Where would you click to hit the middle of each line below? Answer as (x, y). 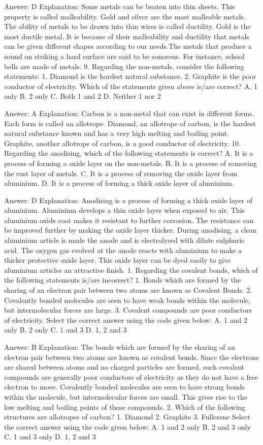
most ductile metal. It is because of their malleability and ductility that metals (127, 36)
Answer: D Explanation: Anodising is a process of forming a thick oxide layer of (128, 200)
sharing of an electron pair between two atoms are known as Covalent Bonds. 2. (128, 290)
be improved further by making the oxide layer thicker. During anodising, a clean (130, 230)
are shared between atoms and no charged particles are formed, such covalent (124, 367)
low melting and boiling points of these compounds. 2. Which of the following (125, 407)
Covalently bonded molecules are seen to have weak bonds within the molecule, (127, 300)
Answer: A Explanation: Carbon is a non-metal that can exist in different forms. (129, 113)
